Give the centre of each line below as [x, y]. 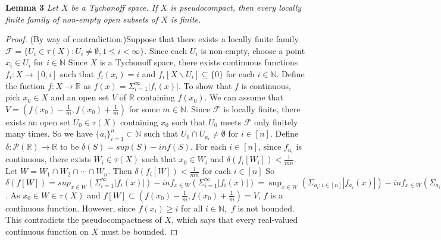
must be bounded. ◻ [139, 231]
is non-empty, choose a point [253, 50]
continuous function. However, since [71, 208]
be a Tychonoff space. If [114, 7]
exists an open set [38, 121]
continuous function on [47, 231]
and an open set [80, 97]
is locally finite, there [262, 108]
